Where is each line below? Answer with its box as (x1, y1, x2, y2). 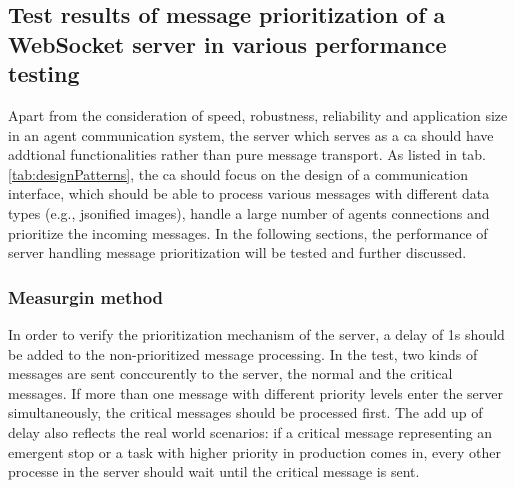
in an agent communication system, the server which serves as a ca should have (8, 124, 494, 145)
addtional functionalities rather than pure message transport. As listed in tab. (8, 144, 486, 165)
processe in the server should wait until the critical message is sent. (8, 461, 420, 482)
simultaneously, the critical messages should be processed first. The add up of (8, 402, 483, 423)
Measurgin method (8, 284, 164, 309)
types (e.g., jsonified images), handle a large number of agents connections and (8, 202, 490, 223)
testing (8, 58, 80, 89)
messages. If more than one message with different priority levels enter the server (8, 382, 503, 403)
